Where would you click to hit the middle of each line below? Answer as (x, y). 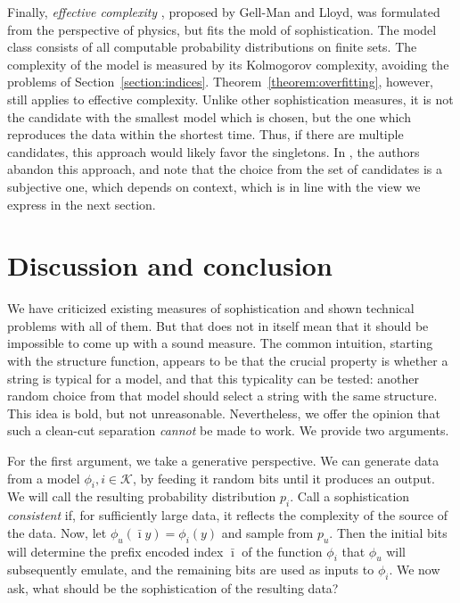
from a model (44, 478)
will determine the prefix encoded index (115, 551)
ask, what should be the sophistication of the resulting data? (173, 588)
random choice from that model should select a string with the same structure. (222, 396)
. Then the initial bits (388, 532)
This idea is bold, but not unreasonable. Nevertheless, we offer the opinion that (224, 413)
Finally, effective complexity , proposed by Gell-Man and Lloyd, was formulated (224, 12)
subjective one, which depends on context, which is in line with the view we (214, 186)
